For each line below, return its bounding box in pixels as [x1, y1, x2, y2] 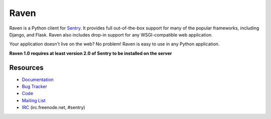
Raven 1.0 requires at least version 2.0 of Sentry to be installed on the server [9, 50, 173, 56]
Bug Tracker [22, 83, 48, 89]
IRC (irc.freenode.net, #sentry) [22, 104, 85, 110]
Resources [9, 63, 44, 72]
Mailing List [22, 97, 46, 103]
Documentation [22, 76, 54, 82]
